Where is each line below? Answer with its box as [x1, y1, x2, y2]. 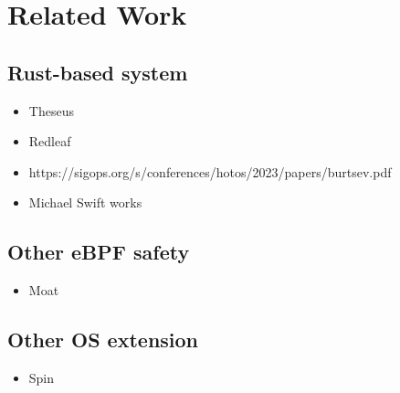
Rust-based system [7, 58, 188, 86]
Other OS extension [7, 325, 199, 354]
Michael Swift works [28, 193, 142, 212]
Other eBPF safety [7, 238, 190, 266]
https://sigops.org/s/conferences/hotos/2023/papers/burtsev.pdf [28, 162, 392, 181]
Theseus [28, 101, 74, 120]
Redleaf [28, 132, 71, 151]
